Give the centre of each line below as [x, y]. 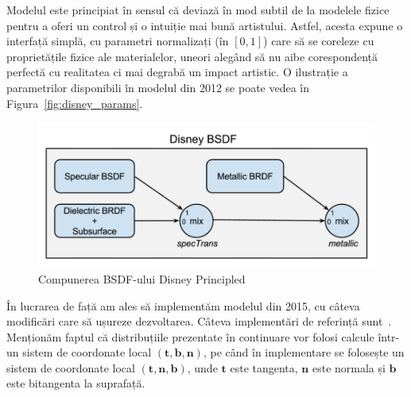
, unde [202, 367]
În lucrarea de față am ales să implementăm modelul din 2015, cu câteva [183, 305]
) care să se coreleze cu [319, 41]
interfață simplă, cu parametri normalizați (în [118, 41]
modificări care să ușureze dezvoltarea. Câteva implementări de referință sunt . [199, 321]
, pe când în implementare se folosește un [304, 352]
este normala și [349, 367]
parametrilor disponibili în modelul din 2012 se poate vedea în [158, 87]
